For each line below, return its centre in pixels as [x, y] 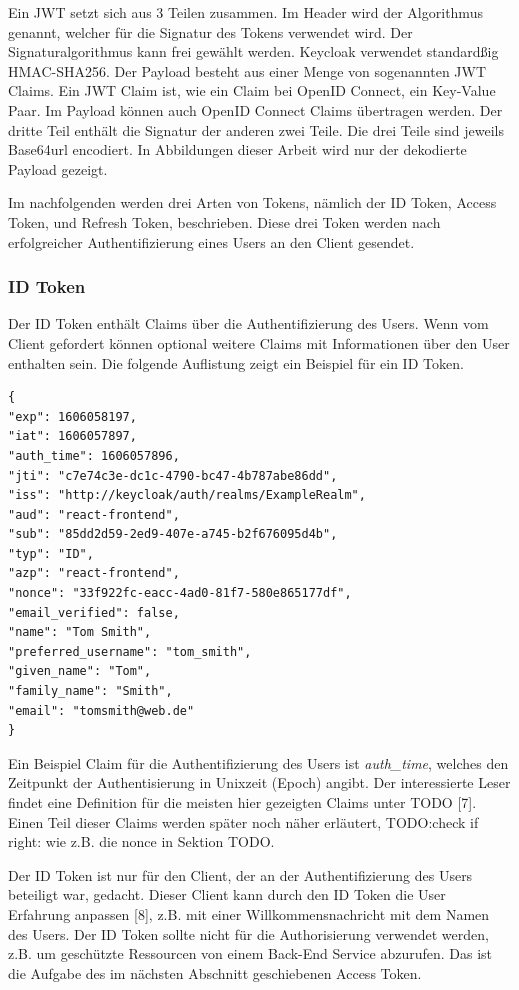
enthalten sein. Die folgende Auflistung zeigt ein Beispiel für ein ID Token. [236, 362]
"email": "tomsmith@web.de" [101, 710]
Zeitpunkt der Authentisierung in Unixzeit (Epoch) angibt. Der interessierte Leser [259, 782]
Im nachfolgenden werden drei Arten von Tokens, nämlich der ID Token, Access [252, 202]
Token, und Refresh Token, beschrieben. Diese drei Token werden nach [224, 221]
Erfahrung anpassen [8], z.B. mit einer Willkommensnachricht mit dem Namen [249, 913]
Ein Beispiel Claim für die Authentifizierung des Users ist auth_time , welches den [258, 762]
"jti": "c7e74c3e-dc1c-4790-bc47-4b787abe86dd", [173, 475]
